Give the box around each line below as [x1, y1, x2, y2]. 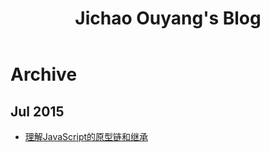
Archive [10, 63, 78, 86]
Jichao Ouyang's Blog [74, 7, 262, 30]
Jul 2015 [10, 103, 65, 120]
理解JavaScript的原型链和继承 [24, 131, 149, 142]
